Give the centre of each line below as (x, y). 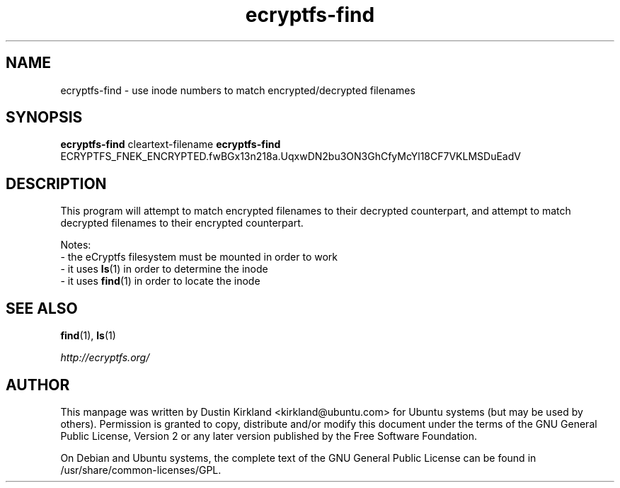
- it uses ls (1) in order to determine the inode (164, 269)
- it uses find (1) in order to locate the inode (160, 281)
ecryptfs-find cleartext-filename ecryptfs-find (171, 144)
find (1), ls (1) (88, 336)
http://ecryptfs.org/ (105, 358)
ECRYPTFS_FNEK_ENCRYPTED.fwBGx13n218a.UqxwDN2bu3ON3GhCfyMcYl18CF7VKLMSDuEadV (291, 157)
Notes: (76, 245)
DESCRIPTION (56, 183)
